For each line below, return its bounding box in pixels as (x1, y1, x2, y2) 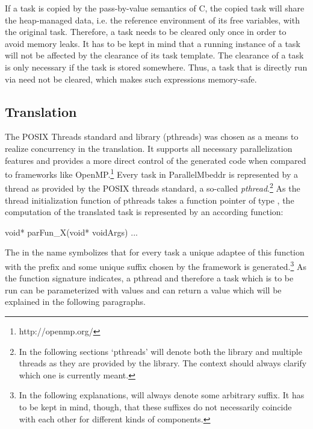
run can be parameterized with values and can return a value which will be (5, 283, 282, 296)
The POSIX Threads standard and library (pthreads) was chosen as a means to (5, 130, 299, 143)
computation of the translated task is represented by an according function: (5, 205, 284, 218)
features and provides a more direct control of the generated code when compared (5, 154, 306, 166)
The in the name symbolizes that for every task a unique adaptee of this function (5, 246, 305, 258)
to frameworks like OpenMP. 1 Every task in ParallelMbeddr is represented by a (5, 166, 298, 180)
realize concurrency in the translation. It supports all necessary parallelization (5, 142, 293, 154)
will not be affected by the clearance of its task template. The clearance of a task (5, 49, 304, 61)
